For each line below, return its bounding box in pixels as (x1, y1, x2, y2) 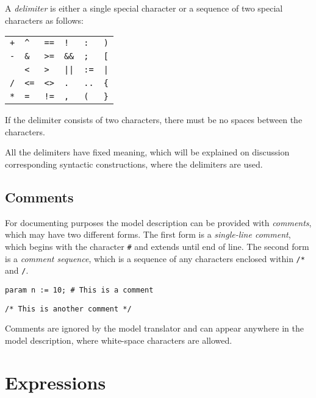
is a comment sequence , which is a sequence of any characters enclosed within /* (5, 252, 305, 265)
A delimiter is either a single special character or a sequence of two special (5, 2, 283, 14)
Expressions (5, 369, 106, 394)
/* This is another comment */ (5, 304, 132, 313)
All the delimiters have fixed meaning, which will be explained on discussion (5, 146, 290, 158)
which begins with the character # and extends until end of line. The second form (5, 240, 309, 252)
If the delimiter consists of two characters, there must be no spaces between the (5, 113, 303, 126)
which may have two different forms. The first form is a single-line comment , (5, 228, 291, 241)
